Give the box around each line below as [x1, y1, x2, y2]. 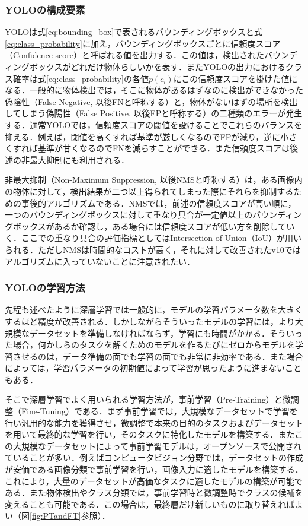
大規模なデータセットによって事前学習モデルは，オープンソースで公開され [12, 439, 302, 452]
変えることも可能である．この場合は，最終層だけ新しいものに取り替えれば [5, 498, 295, 510]
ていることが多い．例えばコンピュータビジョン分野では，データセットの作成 [5, 451, 303, 464]
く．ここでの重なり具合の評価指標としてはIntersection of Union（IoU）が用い [5, 232, 302, 244]
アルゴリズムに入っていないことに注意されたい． [5, 255, 195, 267]
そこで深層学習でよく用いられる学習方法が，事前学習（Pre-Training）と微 [5, 393, 291, 405]
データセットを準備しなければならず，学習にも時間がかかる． [29, 327, 270, 339]
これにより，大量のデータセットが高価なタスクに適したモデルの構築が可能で [5, 474, 303, 487]
